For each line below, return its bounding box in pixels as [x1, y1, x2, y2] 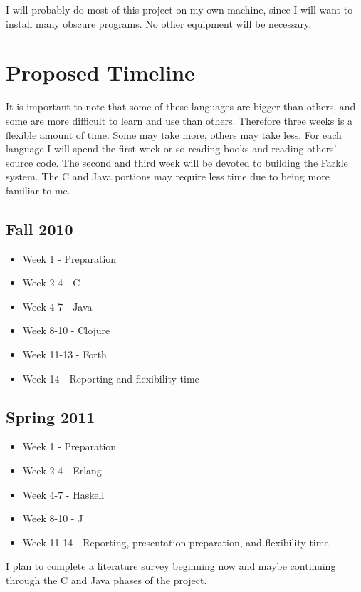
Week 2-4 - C [22, 275, 80, 290]
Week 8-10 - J [22, 511, 83, 526]
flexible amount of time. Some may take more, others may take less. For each [6, 127, 342, 142]
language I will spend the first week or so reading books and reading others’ [6, 141, 337, 156]
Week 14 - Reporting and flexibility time [22, 370, 199, 385]
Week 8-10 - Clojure [22, 323, 110, 338]
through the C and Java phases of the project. [6, 573, 207, 587]
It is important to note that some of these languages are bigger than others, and [6, 99, 356, 114]
